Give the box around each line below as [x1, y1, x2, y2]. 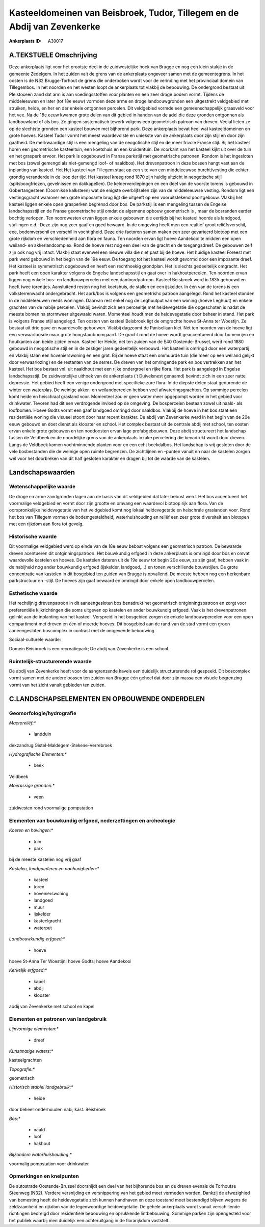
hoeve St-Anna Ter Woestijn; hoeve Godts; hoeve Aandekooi [9, 959, 132, 964]
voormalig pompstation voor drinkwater [9, 1161, 89, 1167]
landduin [33, 731, 52, 737]
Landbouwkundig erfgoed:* [9, 936, 65, 942]
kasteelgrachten [9, 1057, 42, 1063]
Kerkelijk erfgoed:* [9, 967, 47, 973]
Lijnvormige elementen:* [9, 1026, 59, 1032]
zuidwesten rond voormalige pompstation [9, 805, 93, 811]
